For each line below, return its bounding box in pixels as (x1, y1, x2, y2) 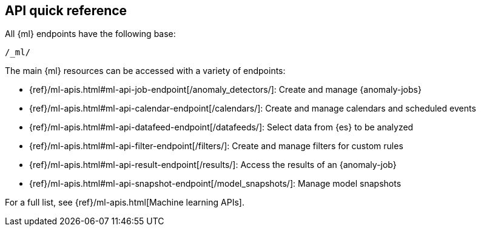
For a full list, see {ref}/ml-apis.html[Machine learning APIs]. (5, 197, 244, 208)
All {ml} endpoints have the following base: (5, 28, 176, 39)
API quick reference (5, 3, 127, 18)
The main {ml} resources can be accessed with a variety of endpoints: (5, 65, 286, 76)
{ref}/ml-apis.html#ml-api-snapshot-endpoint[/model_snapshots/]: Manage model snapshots (29, 178, 402, 189)
